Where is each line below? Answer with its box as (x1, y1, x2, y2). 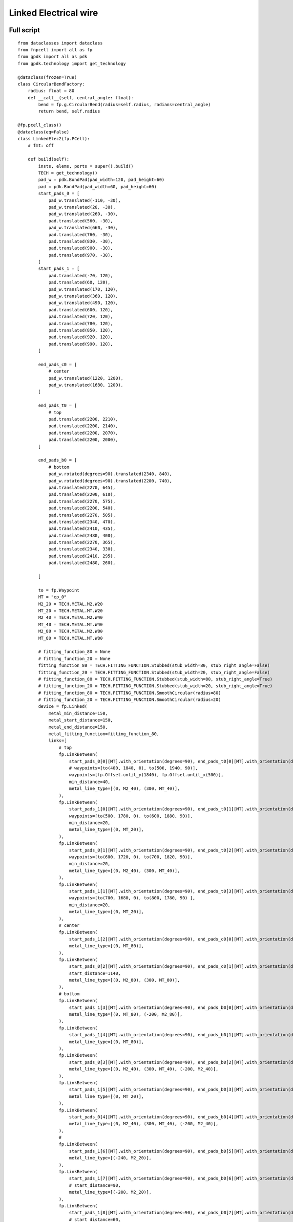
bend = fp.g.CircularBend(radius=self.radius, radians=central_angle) (38, 102, 211, 108)
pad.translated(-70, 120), (48, 273, 113, 278)
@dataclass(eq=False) (18, 129, 69, 134)
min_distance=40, (69, 779, 111, 785)
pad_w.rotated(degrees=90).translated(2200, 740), (48, 478, 172, 483)
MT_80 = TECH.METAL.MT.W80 (38, 635, 103, 641)
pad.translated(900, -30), (48, 245, 113, 251)
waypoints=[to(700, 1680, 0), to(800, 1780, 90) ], (69, 895, 195, 901)
